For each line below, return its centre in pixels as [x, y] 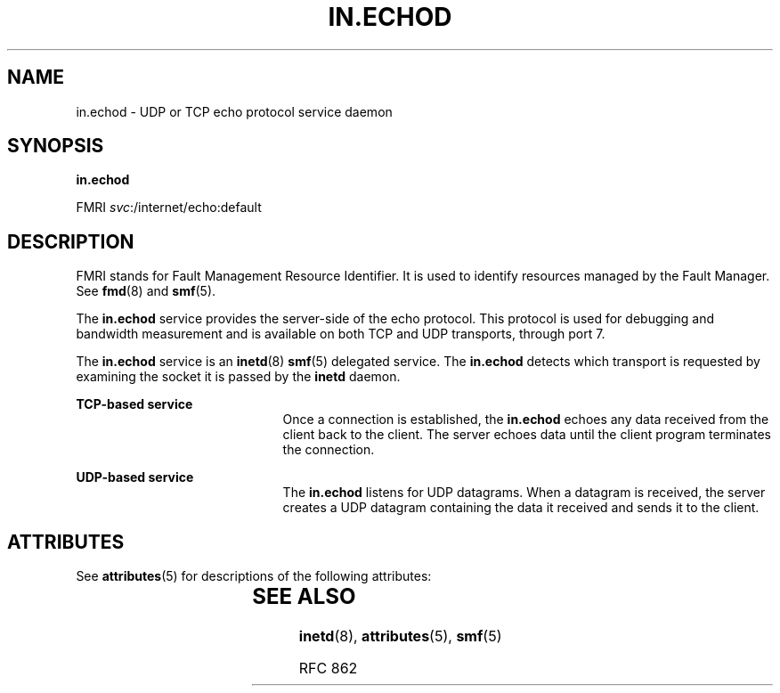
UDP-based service [135, 477]
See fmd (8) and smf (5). [146, 291]
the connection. [329, 450]
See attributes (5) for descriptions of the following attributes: [254, 576]
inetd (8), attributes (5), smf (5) [400, 636]
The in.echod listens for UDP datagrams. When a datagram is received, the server [524, 493]
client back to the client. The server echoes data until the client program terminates [527, 435]
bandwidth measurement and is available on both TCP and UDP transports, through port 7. [341, 334]
